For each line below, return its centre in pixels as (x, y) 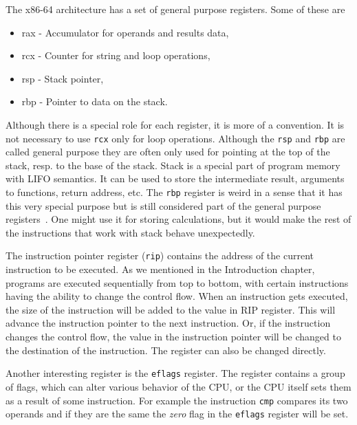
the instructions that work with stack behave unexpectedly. (130, 232)
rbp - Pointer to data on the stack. (95, 101)
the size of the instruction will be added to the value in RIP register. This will (171, 309)
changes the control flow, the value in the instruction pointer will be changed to (173, 337)
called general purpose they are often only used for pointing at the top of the (168, 152)
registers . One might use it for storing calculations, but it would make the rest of (178, 219)
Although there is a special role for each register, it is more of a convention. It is (175, 124)
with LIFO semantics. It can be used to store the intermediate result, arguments (175, 178)
